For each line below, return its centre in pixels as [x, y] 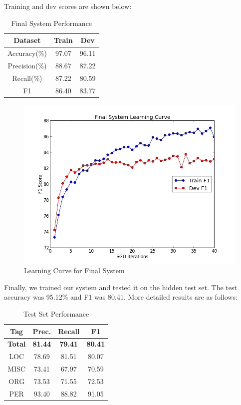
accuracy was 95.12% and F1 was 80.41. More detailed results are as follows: [121, 297]
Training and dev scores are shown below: [68, 6]
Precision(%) [27, 65]
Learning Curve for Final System [74, 270]
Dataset [27, 40]
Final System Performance [52, 23]
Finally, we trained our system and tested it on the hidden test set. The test [120, 287]
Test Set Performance [56, 314]
